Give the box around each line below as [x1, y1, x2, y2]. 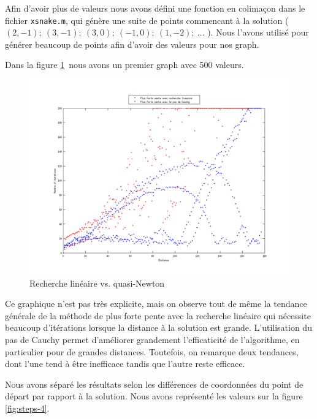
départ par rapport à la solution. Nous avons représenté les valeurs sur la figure [5, 390, 303, 402]
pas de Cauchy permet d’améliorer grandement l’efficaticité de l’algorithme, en [5, 333, 300, 345]
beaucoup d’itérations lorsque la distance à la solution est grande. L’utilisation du [5, 321, 312, 334]
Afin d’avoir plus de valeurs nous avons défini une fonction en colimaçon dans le [5, 2, 305, 14]
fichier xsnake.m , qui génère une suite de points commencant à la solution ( [5, 13, 289, 26]
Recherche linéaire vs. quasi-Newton [29, 276, 165, 289]
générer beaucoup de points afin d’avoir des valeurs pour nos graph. [5, 37, 259, 50]
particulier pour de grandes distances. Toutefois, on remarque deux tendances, [5, 345, 299, 358]
